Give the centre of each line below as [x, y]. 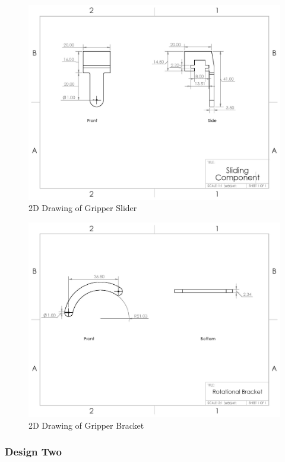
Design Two [33, 452]
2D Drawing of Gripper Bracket [86, 425]
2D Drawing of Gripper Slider [83, 208]
